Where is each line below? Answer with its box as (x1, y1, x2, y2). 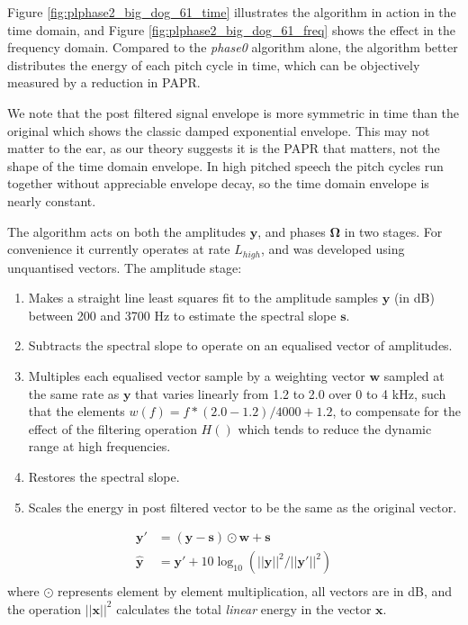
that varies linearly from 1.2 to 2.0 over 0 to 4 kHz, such (135, 384, 446, 403)
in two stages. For (344, 222, 443, 240)
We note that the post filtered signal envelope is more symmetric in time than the (7, 103, 460, 122)
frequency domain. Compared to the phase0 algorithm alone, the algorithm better (7, 38, 458, 57)
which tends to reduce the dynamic (238, 419, 432, 438)
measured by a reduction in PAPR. (7, 73, 201, 92)
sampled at (383, 366, 445, 385)
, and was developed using (260, 240, 405, 258)
